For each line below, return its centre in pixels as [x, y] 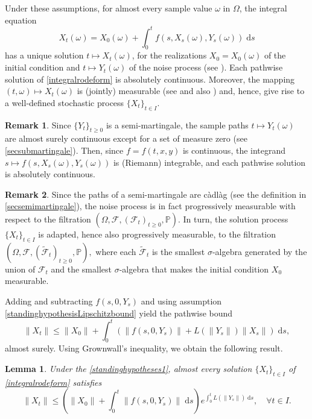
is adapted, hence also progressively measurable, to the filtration [157, 234]
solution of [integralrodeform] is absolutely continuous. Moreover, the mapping [150, 79]
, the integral [263, 8]
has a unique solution [44, 55]
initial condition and [43, 67]
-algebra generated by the [259, 251]
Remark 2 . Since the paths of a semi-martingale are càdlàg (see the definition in [156, 194]
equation [21, 20]
